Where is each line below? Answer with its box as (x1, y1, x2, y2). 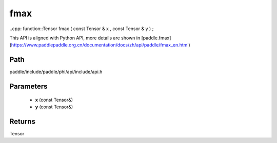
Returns (9, 117, 36, 126)
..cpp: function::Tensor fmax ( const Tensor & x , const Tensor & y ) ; (9, 26, 154, 32)
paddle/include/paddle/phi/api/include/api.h (9, 69, 103, 75)
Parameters (9, 82, 48, 91)
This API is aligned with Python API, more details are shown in (9, 35, 141, 41)
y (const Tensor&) (35, 104, 73, 110)
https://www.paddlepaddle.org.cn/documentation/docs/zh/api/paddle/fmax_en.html (11, 42, 189, 48)
